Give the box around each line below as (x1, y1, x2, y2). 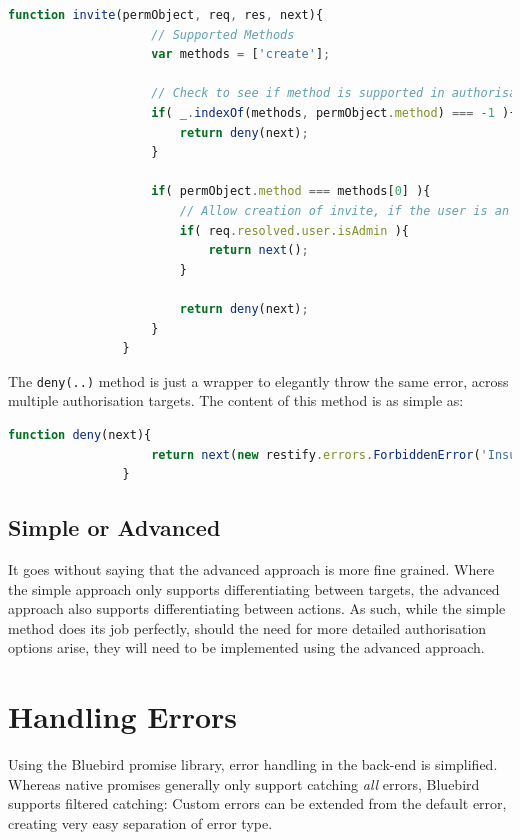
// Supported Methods (151, 27, 295, 42)
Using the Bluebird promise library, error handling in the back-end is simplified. (8, 754, 498, 775)
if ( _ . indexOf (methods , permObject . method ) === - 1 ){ (151, 105, 517, 120)
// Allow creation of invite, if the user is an (179, 203, 510, 218)
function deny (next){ (8, 427, 152, 442)
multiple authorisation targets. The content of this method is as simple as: (8, 390, 464, 411)
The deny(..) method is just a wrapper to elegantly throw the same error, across (8, 370, 509, 391)
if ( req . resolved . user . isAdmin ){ (179, 223, 409, 238)
